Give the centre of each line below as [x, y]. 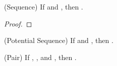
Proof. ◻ [18, 23]
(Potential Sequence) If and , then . [59, 40]
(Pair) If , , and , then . [40, 57]
